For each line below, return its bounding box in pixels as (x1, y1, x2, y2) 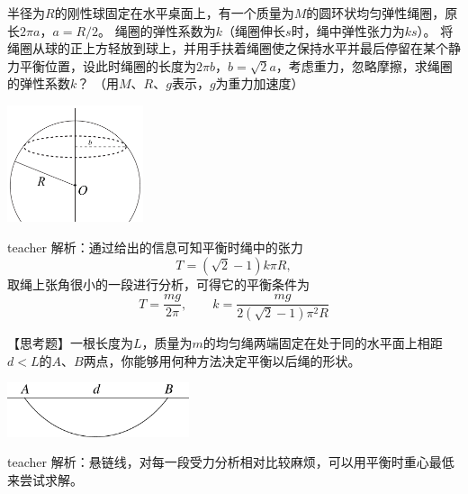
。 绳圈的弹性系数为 (98, 21, 216, 40)
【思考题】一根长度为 (7, 334, 133, 352)
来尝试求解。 (7, 470, 83, 489)
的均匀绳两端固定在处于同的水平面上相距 (202, 334, 443, 352)
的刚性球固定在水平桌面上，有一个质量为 (54, 4, 294, 22)
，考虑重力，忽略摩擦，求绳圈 (275, 56, 453, 75)
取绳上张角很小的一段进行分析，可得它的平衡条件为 (7, 274, 310, 293)
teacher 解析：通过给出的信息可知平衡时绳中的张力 (7, 238, 303, 256)
